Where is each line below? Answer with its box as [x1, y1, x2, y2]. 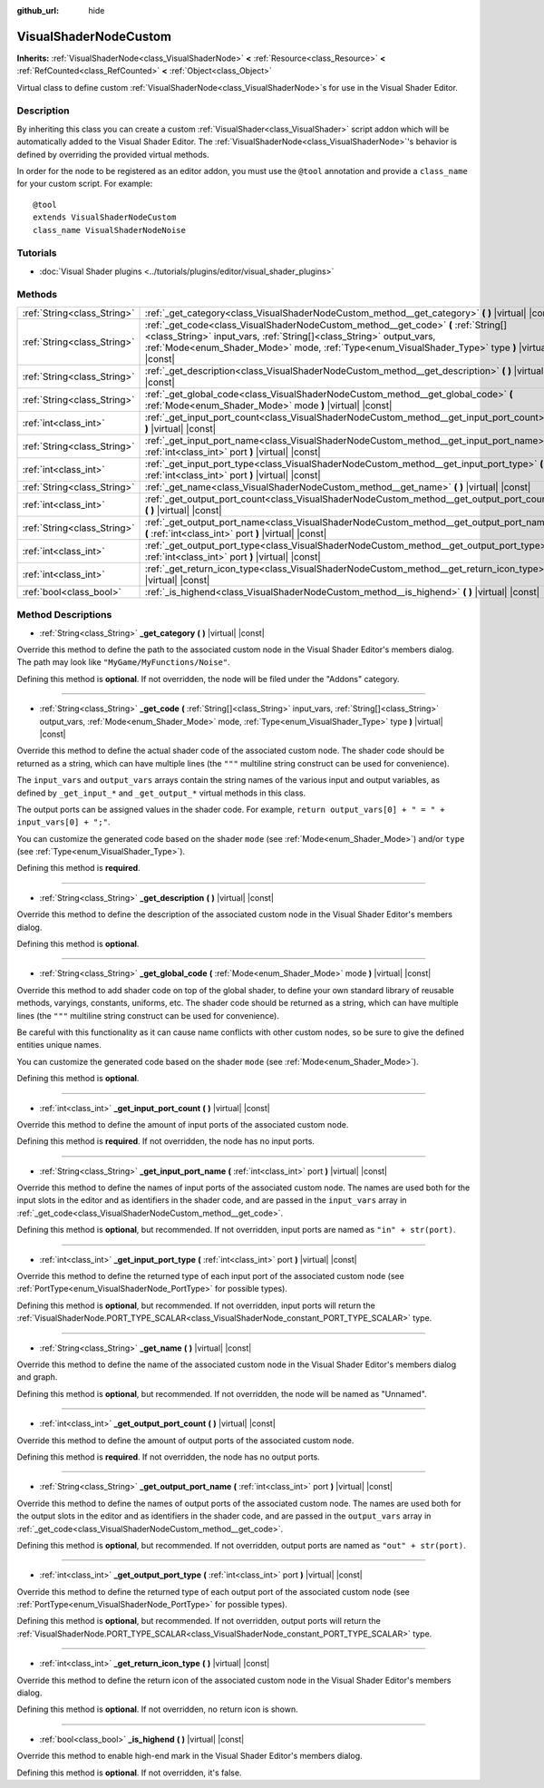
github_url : [16, 5, 59, 15]
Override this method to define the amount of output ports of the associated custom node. [16, 1434, 355, 1446]
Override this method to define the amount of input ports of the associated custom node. [16, 1119, 349, 1129]
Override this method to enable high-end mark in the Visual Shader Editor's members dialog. [16, 1751, 363, 1762]
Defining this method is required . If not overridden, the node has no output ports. [16, 1451, 321, 1462]
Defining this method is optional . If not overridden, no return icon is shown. [16, 1704, 298, 1715]
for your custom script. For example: [16, 178, 153, 190]
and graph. [16, 1372, 58, 1383]
